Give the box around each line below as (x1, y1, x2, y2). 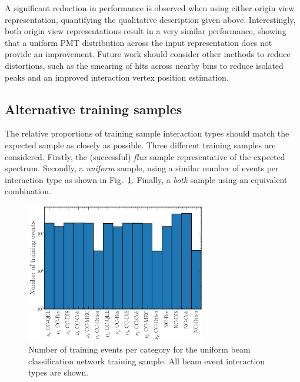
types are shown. (28, 366, 89, 378)
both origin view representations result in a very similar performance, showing (5, 25, 286, 37)
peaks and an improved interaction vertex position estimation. (5, 71, 229, 83)
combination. (5, 185, 51, 197)
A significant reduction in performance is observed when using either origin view (5, 2, 295, 14)
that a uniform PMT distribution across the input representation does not (5, 36, 272, 48)
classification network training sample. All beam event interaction (28, 354, 265, 367)
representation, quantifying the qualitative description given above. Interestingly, (5, 13, 296, 25)
